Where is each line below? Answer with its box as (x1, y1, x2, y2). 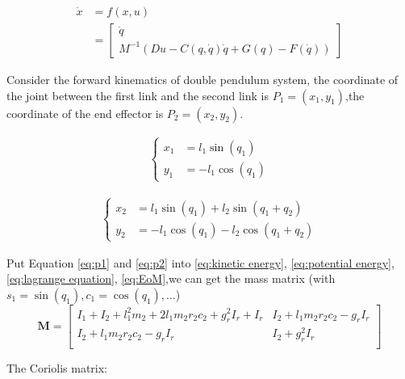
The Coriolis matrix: (6, 360, 107, 377)
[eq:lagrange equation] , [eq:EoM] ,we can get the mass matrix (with (6, 270, 336, 287)
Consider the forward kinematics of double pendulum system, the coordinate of (6, 71, 399, 88)
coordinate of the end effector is (6, 104, 164, 121)
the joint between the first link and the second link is (6, 86, 269, 103)
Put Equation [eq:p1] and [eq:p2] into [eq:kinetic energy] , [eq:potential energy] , (6, 254, 395, 271)
